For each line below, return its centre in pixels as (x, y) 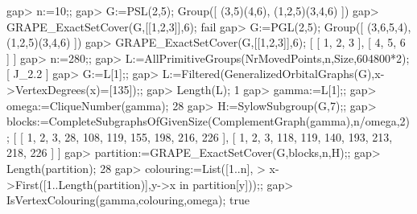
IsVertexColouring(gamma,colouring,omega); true (128, 200)
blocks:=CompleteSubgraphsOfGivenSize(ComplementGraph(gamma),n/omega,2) (208, 121)
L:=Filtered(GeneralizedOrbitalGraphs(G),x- (273, 74)
